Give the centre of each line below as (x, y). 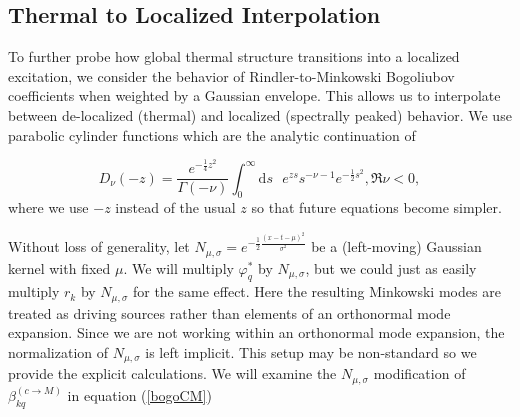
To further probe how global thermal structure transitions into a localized (234, 56)
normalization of (58, 352)
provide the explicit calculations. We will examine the (172, 373)
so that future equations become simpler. (376, 207)
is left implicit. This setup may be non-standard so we (311, 352)
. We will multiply (178, 267)
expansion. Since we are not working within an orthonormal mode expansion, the (256, 332)
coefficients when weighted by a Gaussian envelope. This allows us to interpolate (254, 95)
